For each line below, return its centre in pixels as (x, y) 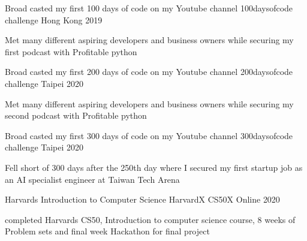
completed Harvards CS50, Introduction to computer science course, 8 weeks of (150, 219)
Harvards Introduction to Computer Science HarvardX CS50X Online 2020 (142, 199)
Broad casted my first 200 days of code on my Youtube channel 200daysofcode (149, 72)
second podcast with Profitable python (76, 115)
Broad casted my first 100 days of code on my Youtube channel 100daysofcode (149, 8)
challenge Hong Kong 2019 (54, 19)
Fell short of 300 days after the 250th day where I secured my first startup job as (154, 167)
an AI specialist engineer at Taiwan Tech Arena (92, 179)
